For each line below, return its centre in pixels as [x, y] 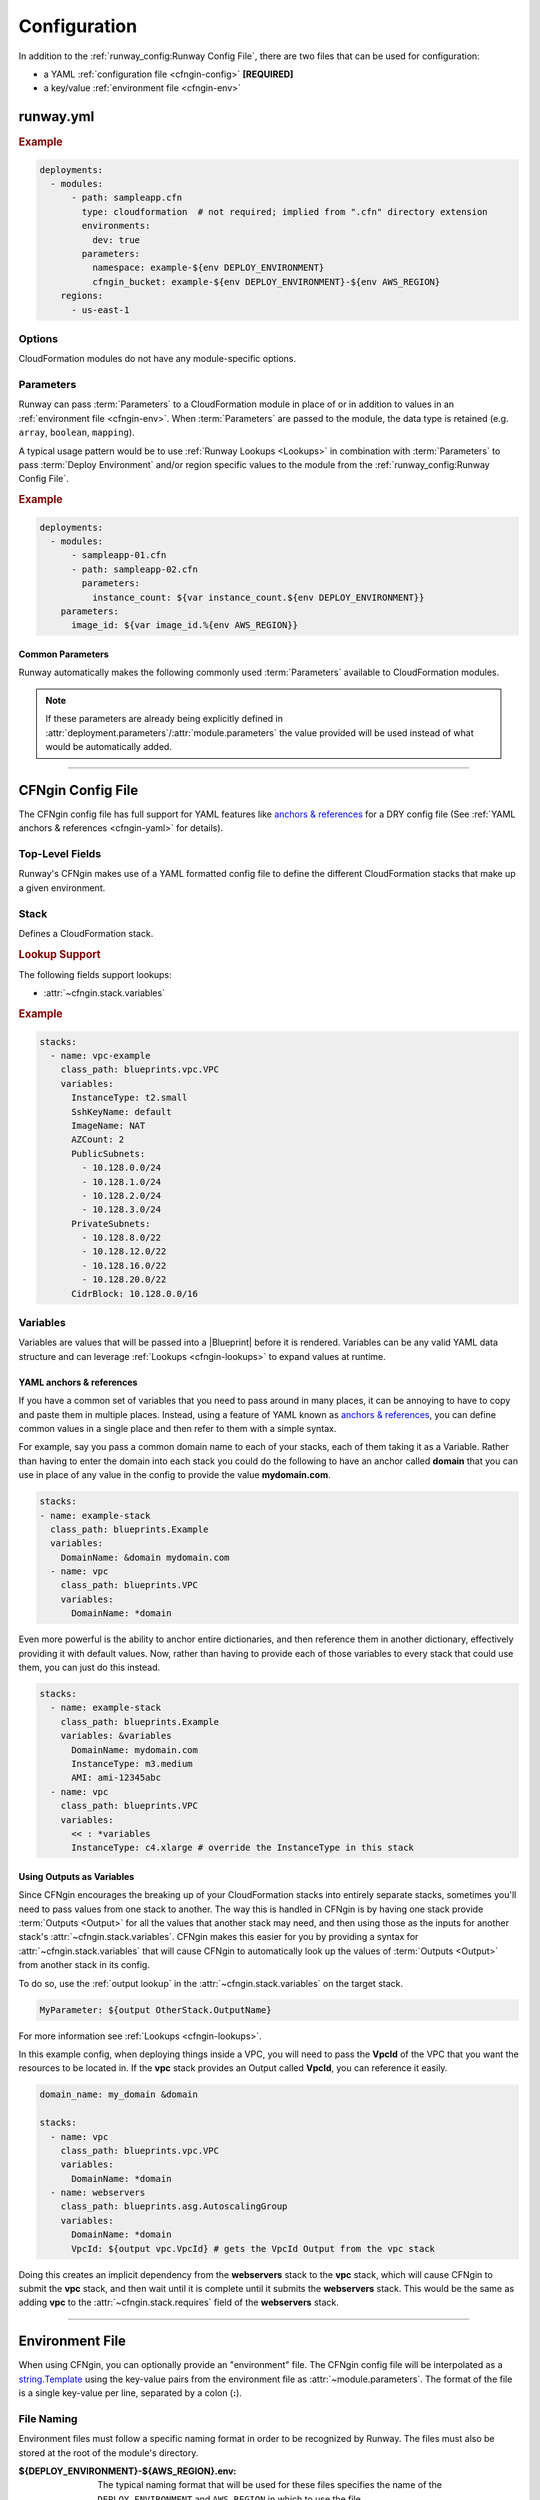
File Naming [48, 2418]
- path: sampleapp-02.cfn [135, 569]
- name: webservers [98, 2193]
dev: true [115, 239]
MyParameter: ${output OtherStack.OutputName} [155, 2009]
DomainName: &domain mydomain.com [145, 1557]
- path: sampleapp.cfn [127, 198]
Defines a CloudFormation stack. [86, 933]
